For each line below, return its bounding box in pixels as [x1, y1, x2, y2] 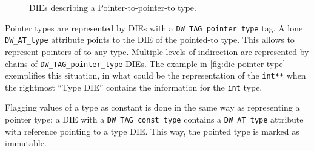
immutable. [5, 137, 47, 149]
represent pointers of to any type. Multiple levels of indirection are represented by [5, 45, 309, 57]
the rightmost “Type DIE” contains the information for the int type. [5, 80, 262, 93]
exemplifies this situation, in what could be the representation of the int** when [5, 69, 306, 82]
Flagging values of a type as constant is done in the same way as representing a [5, 101, 300, 114]
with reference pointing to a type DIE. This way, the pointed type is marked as [5, 124, 299, 137]
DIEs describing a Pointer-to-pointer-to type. [29, 1, 196, 13]
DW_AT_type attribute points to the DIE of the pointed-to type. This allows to [5, 33, 295, 46]
